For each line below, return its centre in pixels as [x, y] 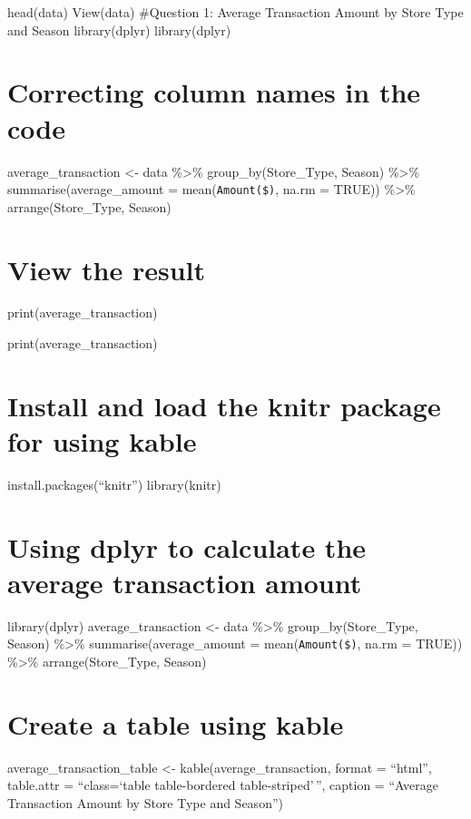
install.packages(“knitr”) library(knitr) [114, 484]
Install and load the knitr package [224, 405]
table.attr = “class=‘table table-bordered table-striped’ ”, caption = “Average [223, 785]
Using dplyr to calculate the [187, 546]
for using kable [102, 441]
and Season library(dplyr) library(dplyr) [119, 29]
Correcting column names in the [214, 92]
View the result [106, 269]
